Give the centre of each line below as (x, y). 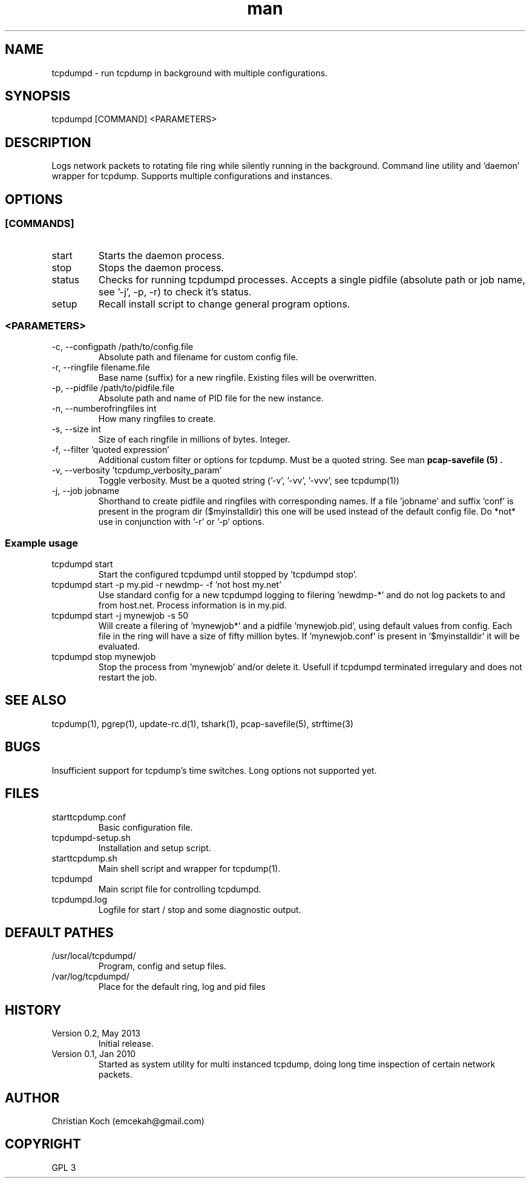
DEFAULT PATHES (59, 932)
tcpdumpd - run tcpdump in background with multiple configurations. (190, 73)
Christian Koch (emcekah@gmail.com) (128, 1121)
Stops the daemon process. (161, 267)
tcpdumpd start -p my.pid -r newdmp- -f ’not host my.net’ (166, 585)
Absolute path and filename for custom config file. (198, 357)
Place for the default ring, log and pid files (182, 987)
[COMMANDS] (40, 224)
